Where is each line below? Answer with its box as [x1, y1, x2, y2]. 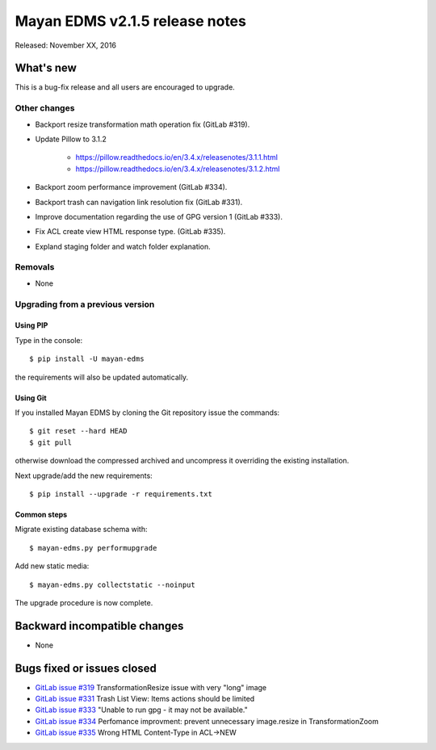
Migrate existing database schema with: [15, 525, 148, 534]
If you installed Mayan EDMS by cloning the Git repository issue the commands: [15, 408, 280, 417]
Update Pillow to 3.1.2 [35, 134, 107, 144]
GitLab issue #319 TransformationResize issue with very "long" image [35, 682, 267, 692]
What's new [15, 61, 77, 75]
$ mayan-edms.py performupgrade [29, 543, 157, 552]
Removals [15, 262, 55, 273]
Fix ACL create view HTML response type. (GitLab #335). [35, 227, 226, 237]
